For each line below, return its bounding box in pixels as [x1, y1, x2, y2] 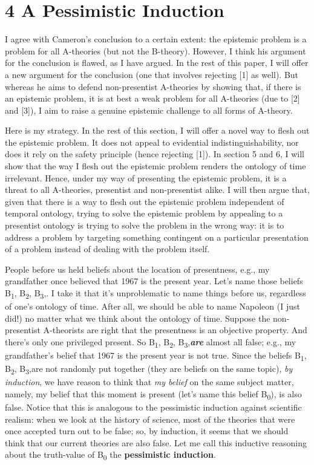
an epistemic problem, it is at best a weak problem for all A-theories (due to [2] [5, 92, 300, 105]
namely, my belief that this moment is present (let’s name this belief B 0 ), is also [5, 387, 302, 402]
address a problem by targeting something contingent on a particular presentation [5, 230, 309, 243]
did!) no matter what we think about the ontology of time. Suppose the [5, 311, 270, 324]
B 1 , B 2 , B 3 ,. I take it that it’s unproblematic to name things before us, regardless [5, 287, 306, 301]
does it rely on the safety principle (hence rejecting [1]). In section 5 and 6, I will [5, 148, 304, 160]
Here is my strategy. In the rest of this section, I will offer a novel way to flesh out [5, 124, 310, 137]
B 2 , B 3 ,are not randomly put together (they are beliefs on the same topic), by [5, 362, 293, 376]
